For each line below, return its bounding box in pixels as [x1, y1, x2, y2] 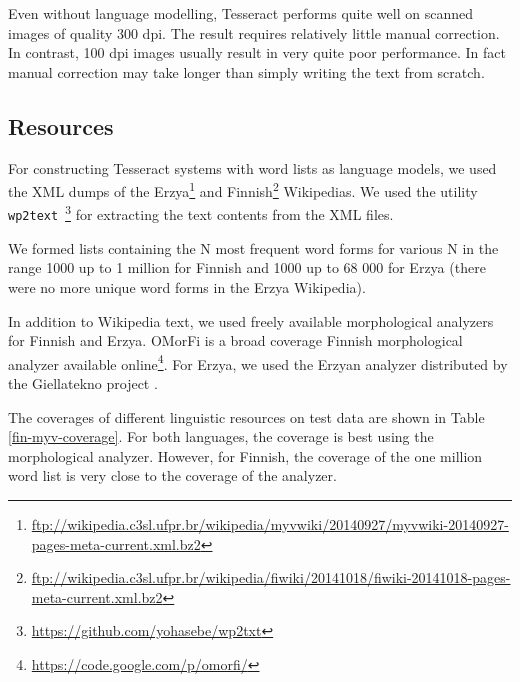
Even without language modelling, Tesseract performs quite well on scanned [8, 3, 473, 23]
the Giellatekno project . [8, 373, 158, 394]
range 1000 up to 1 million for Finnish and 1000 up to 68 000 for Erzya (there [8, 257, 486, 278]
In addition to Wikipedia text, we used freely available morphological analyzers [8, 310, 494, 331]
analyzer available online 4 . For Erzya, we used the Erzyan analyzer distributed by [8, 350, 508, 374]
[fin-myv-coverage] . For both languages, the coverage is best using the [8, 426, 434, 447]
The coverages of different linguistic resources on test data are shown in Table [8, 406, 485, 427]
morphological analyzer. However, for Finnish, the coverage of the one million [8, 445, 483, 466]
